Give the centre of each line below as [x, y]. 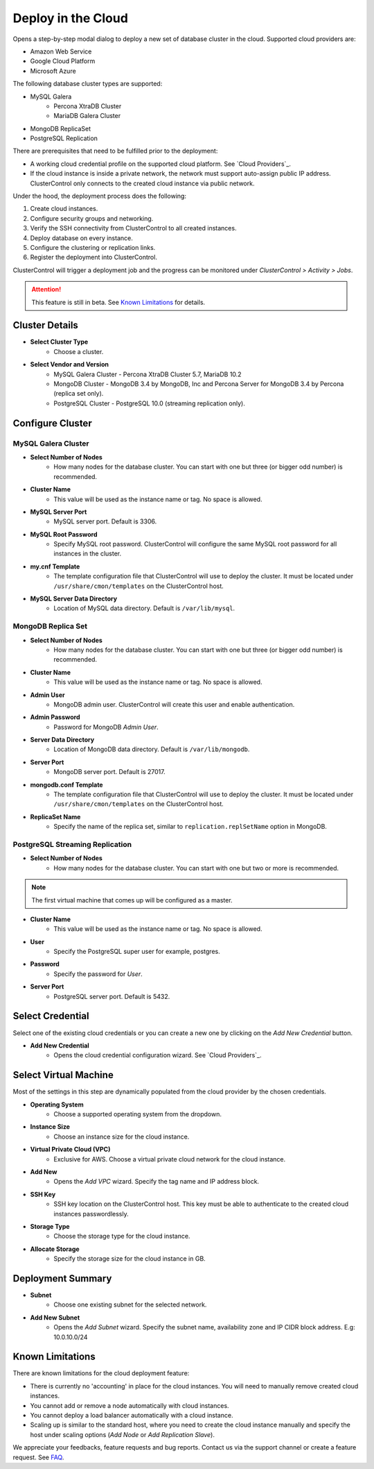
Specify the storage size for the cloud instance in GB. [130, 1259]
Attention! [46, 289]
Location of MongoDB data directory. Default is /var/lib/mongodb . [152, 749]
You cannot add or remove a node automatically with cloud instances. [130, 1405]
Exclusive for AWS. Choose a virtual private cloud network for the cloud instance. [170, 1159]
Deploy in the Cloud [70, 18]
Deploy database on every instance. [81, 238]
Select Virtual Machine [63, 1075]
